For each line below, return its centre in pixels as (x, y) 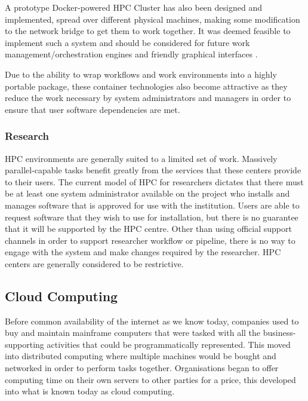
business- (279, 333)
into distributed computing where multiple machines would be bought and (141, 356)
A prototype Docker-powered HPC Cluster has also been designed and (133, 7)
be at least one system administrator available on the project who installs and (147, 193)
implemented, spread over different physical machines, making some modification (153, 19)
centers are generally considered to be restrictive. (94, 263)
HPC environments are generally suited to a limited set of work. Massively (141, 158)
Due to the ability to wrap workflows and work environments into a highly (141, 74)
